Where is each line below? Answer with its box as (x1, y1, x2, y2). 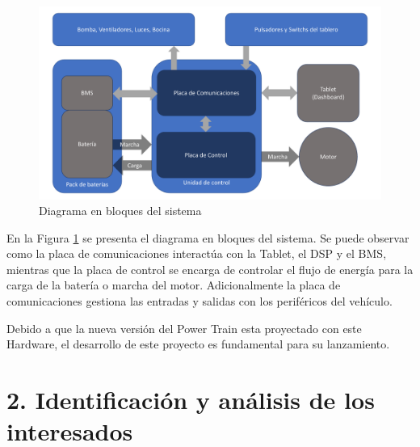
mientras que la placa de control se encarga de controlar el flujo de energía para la (6, 260, 414, 277)
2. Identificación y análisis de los (6, 383, 375, 416)
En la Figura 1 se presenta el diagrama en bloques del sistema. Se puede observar (6, 229, 409, 246)
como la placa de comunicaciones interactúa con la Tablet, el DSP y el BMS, (6, 245, 387, 262)
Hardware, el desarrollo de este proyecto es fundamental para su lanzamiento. (6, 335, 390, 352)
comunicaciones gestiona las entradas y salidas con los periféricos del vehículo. (6, 293, 393, 310)
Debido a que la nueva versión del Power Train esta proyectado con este (6, 319, 362, 336)
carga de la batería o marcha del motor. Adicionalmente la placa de (6, 276, 341, 293)
